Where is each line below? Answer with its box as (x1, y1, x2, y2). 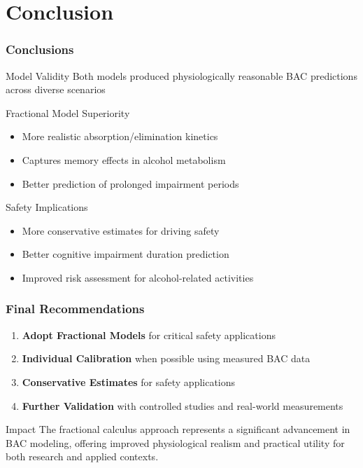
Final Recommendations (6, 300, 145, 317)
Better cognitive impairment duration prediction (22, 247, 229, 261)
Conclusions (6, 41, 74, 58)
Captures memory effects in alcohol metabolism (22, 152, 226, 167)
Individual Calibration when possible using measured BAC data (22, 351, 311, 366)
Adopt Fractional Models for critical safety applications (22, 327, 276, 342)
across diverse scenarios (6, 82, 106, 97)
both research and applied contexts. (6, 449, 159, 464)
